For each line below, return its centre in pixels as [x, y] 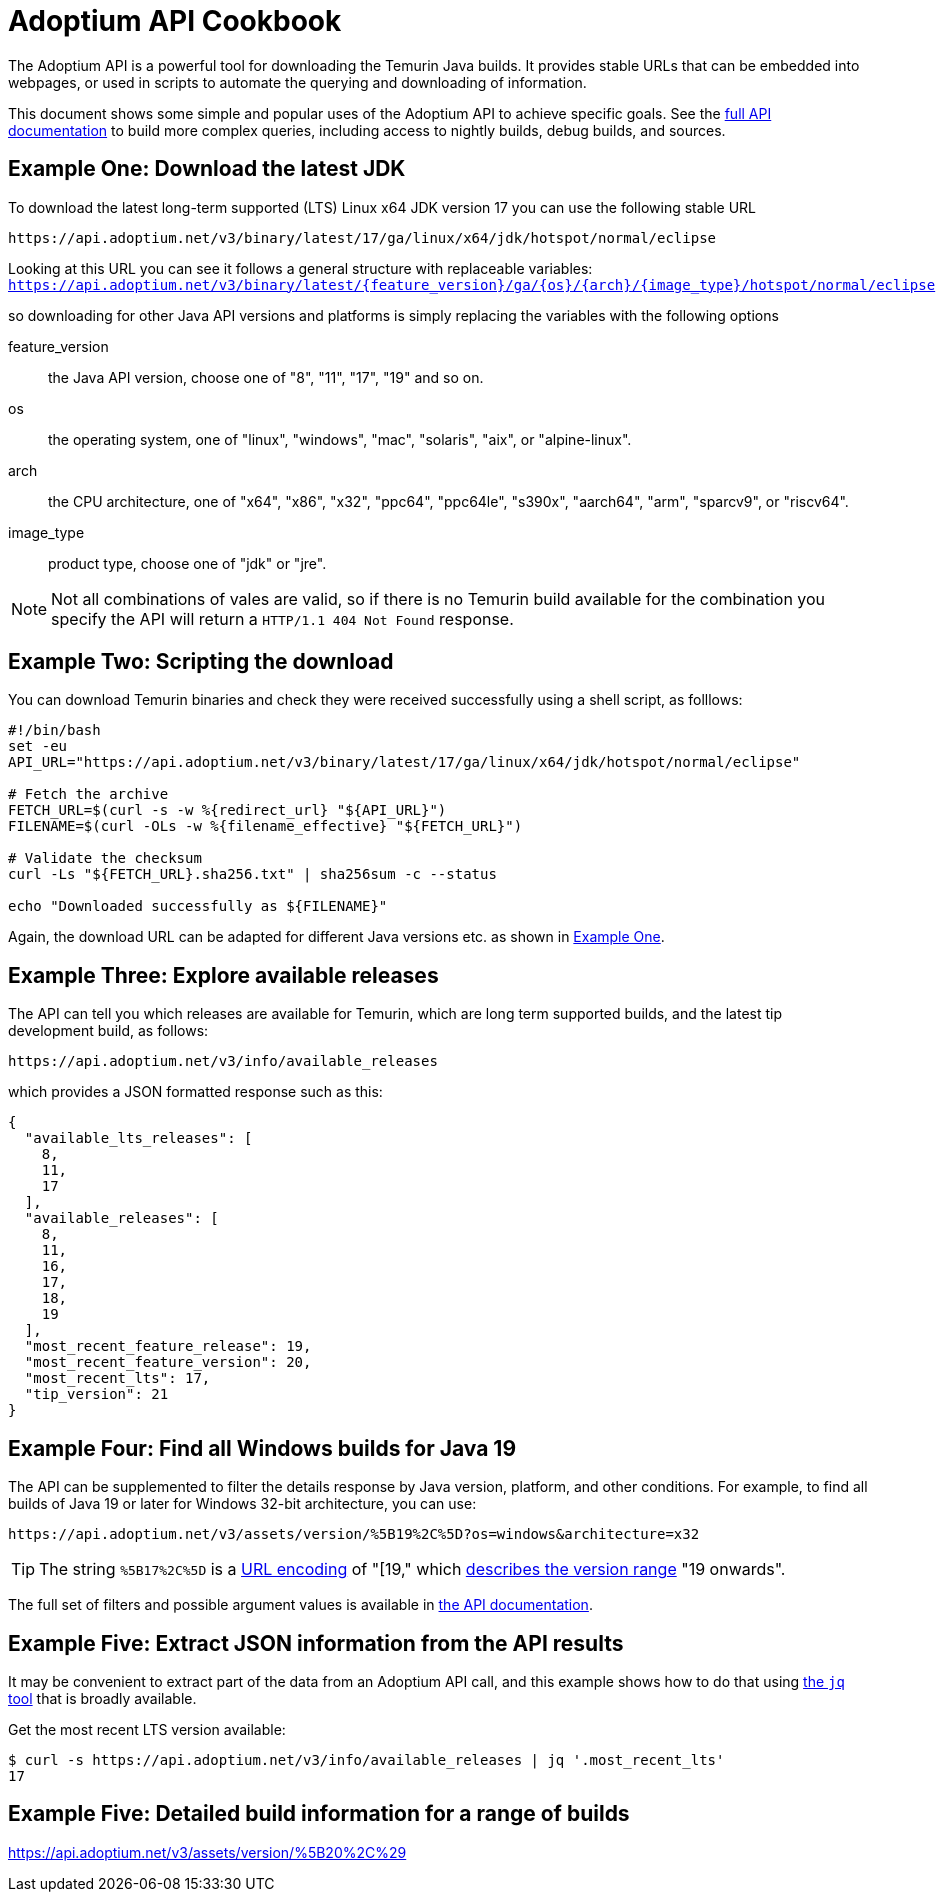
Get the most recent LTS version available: [147, 1729]
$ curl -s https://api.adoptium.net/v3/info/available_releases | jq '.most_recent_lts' [366, 1759]
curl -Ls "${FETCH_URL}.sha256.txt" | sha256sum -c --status [252, 874]
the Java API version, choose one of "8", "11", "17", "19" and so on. [266, 377]
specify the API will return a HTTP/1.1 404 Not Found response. [282, 618]
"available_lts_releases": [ [138, 1138]
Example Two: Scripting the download [201, 662]
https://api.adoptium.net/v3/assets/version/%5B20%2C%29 [207, 1852]
